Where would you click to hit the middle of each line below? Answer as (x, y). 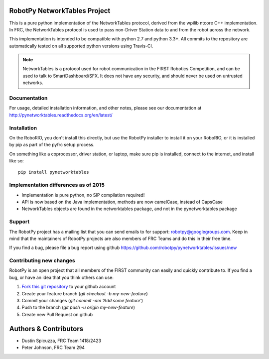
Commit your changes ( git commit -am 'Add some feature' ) (82, 301)
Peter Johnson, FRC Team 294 (53, 348)
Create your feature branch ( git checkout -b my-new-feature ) (85, 293)
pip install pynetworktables (54, 172)
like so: (17, 161)
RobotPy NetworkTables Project (60, 11)
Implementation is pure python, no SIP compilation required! (83, 195)
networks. (33, 83)
